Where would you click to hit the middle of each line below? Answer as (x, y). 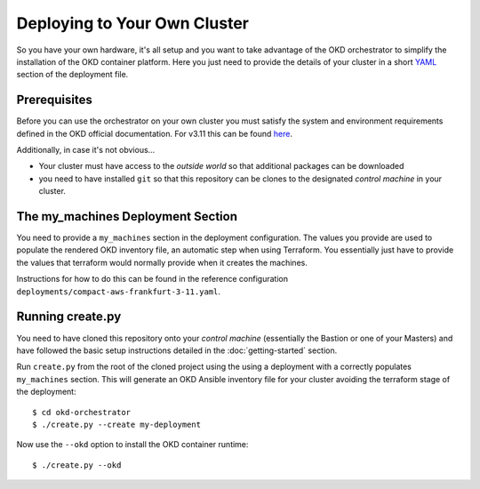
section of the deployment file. (72, 75)
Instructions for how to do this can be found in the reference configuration (152, 279)
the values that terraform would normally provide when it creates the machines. (162, 262)
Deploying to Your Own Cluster (132, 23)
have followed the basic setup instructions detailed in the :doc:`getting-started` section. (177, 350)
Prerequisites (54, 100)
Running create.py (69, 317)
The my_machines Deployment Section (127, 216)
